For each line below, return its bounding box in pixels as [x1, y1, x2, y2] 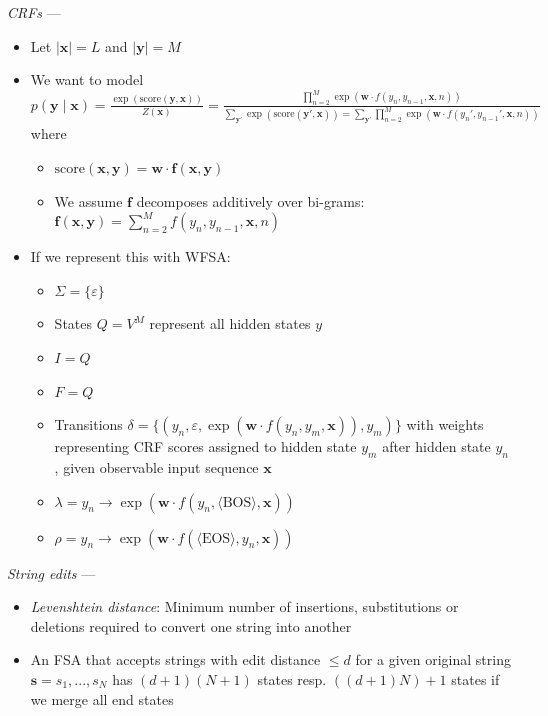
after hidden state [382, 436, 491, 457]
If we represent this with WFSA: [30, 246, 231, 267]
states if [451, 668, 500, 689]
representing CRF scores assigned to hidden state [54, 436, 357, 457]
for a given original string [355, 649, 511, 670]
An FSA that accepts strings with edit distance [30, 649, 321, 670]
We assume [54, 190, 123, 211]
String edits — [7, 562, 96, 583]
